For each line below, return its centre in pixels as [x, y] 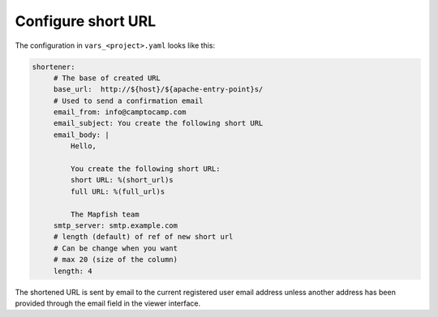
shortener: [54, 66]
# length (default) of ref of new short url [143, 237]
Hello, [84, 146]
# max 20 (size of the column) [116, 260]
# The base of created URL [107, 78]
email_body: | [81, 135]
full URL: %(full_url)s [118, 191]
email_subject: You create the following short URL [158, 123]
